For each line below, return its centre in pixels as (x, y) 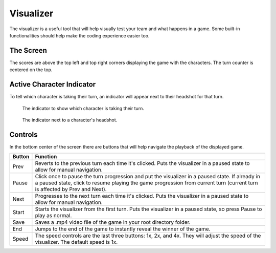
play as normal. (53, 216)
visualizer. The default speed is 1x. (76, 242)
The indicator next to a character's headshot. (70, 120)
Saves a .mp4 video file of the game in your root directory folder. (113, 222)
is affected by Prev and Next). (71, 189)
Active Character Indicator (53, 85)
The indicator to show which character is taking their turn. (83, 108)
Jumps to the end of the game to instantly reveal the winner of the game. (123, 229)
